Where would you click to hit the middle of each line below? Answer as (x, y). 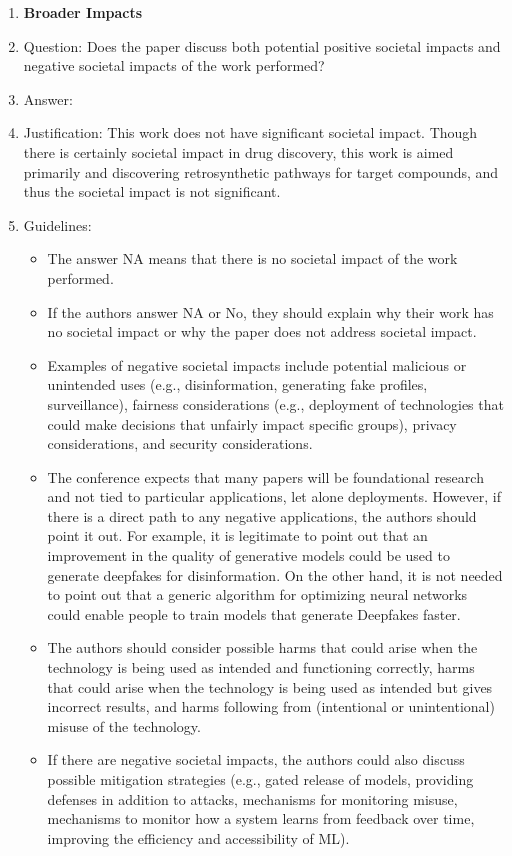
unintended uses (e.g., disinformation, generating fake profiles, (237, 384)
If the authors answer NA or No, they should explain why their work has (270, 311)
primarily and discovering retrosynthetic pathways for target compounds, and (261, 171)
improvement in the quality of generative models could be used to (248, 555)
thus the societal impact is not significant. (152, 191)
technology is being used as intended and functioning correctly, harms (261, 667)
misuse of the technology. (124, 725)
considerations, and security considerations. (180, 443)
